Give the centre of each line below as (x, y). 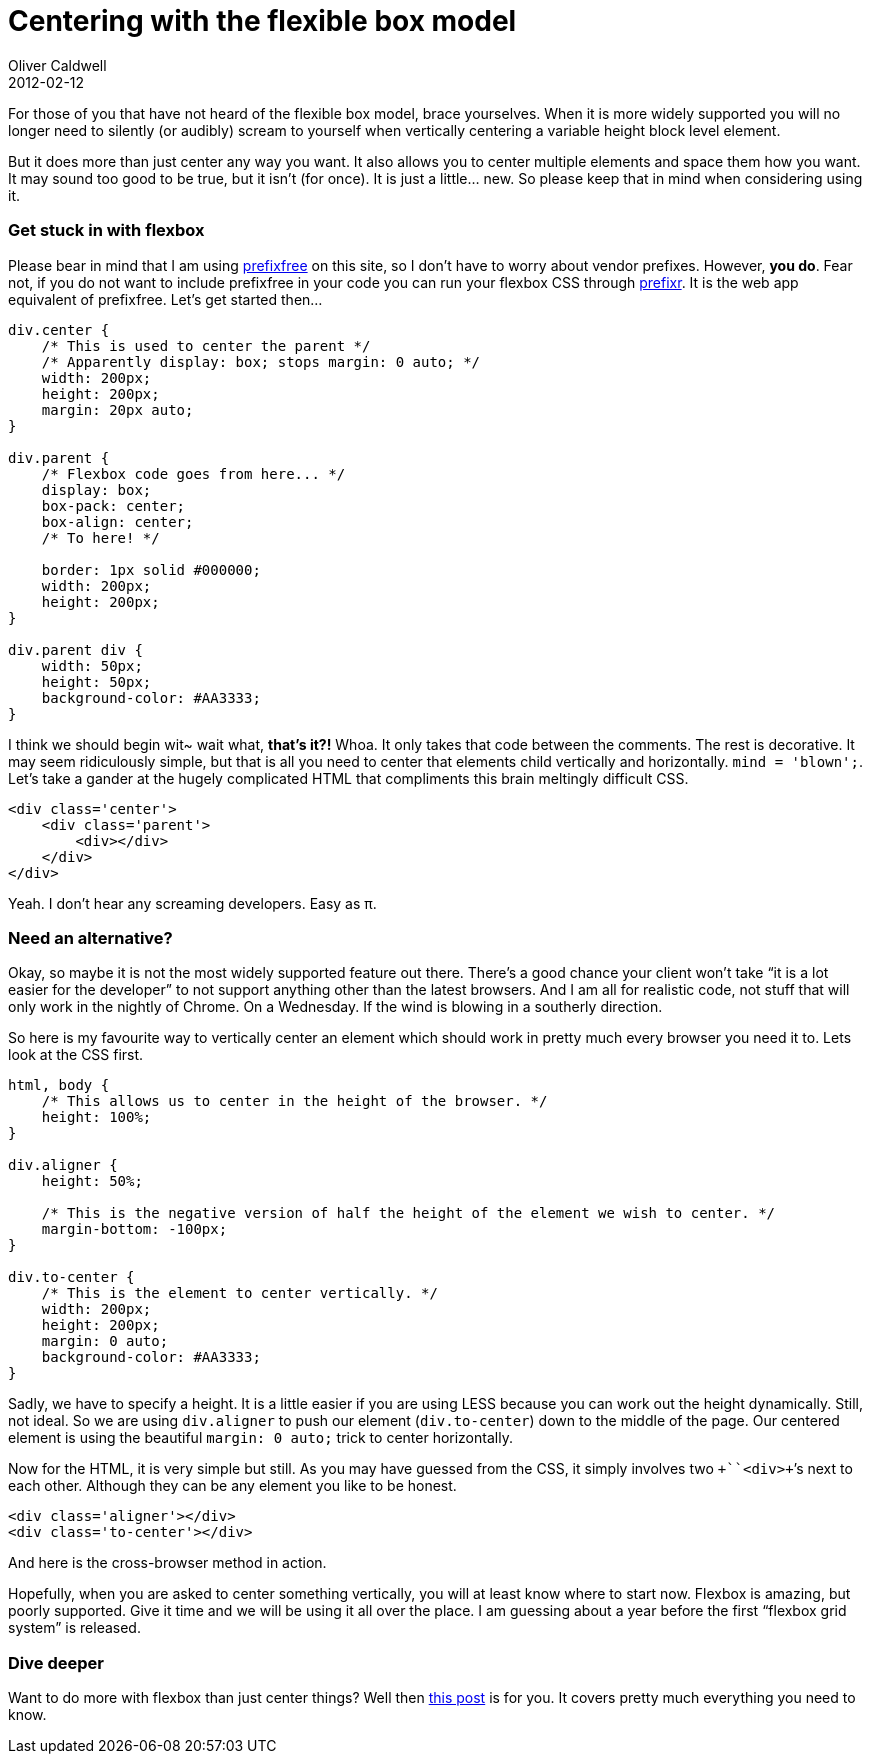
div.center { (59, 329)
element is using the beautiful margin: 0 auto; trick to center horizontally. (260, 1438)
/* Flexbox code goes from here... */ (193, 473)
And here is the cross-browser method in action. (167, 1563)
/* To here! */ (100, 537)
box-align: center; (117, 521)
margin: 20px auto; (117, 409)
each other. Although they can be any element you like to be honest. (232, 1486)
